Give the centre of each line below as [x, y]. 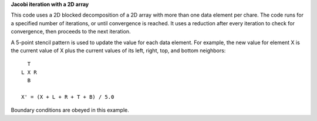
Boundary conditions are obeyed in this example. [70, 110]
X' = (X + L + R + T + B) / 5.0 [68, 97]
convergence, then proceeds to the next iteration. [71, 32]
